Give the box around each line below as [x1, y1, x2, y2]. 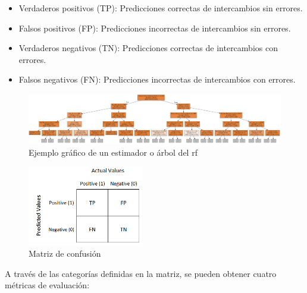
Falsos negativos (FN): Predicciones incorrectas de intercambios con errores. [18, 73, 296, 86]
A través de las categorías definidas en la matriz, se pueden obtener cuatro [5, 267, 277, 279]
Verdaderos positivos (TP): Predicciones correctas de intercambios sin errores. [18, 2, 303, 14]
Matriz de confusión [29, 247, 101, 260]
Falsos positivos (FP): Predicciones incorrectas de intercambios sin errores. [18, 21, 291, 34]
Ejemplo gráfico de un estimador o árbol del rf [29, 146, 198, 158]
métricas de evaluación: [5, 279, 90, 291]
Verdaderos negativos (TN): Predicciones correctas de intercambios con [18, 42, 278, 54]
